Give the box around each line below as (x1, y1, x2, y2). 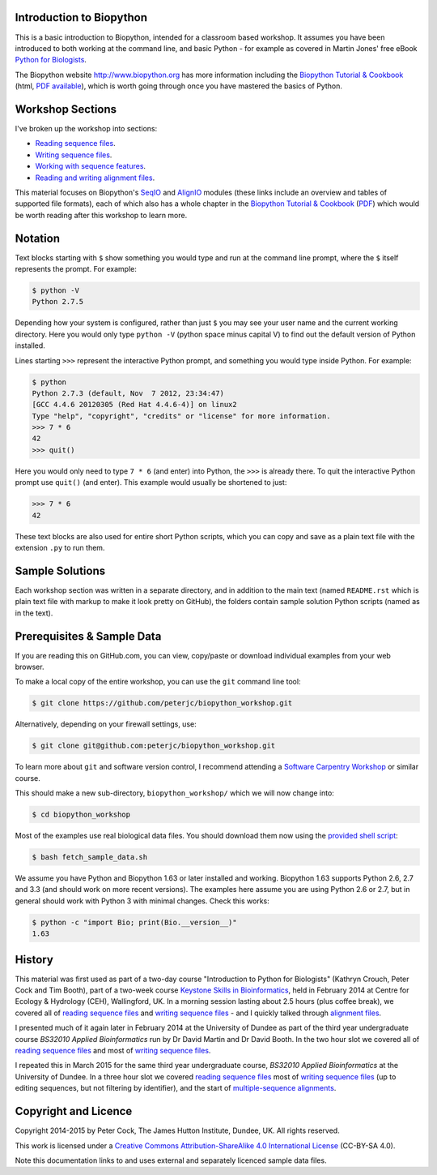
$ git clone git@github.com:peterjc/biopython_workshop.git (32, 741, 276, 750)
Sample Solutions (15, 564, 106, 577)
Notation (15, 231, 61, 245)
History (15, 953, 54, 967)
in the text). (15, 608, 53, 618)
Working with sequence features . (35, 161, 146, 171)
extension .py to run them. (15, 543, 105, 552)
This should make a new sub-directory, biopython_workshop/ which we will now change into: (15, 788, 335, 798)
